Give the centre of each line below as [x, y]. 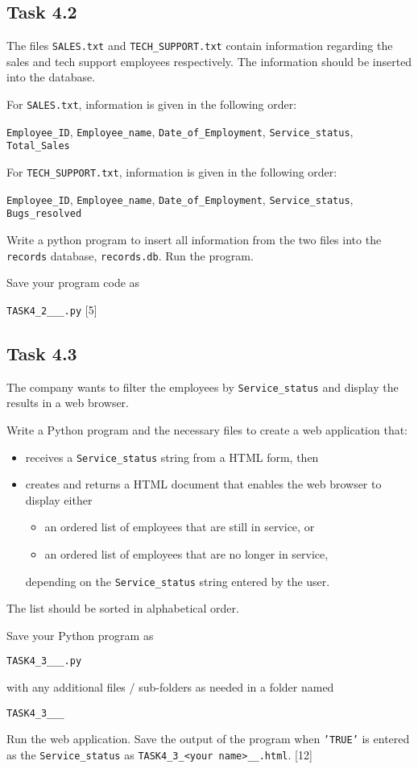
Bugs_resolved [44, 214]
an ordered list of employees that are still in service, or [180, 527]
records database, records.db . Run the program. [130, 255]
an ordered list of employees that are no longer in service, [186, 553]
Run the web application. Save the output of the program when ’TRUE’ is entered [208, 739]
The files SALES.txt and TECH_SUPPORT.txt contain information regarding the [200, 46]
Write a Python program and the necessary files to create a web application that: [207, 429]
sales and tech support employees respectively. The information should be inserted [209, 61]
